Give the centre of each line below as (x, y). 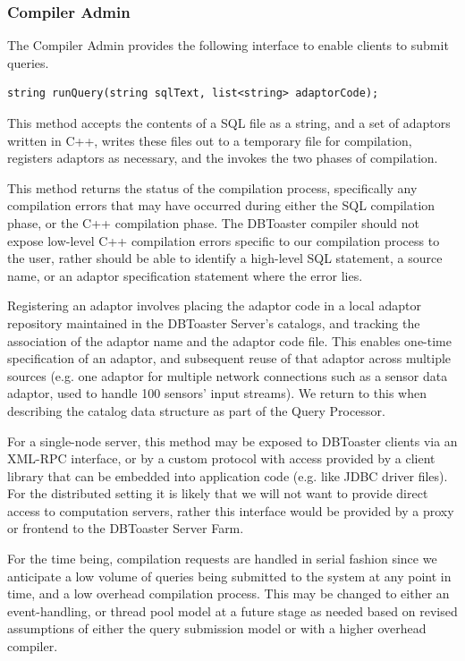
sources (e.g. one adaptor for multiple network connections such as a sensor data (228, 375)
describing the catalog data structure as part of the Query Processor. (196, 410)
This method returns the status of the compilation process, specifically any (212, 187)
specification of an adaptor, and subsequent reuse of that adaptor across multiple (229, 358)
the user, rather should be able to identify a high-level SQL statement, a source (225, 258)
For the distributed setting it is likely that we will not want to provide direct (218, 493)
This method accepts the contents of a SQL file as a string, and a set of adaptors (229, 123)
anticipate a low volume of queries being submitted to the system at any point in (229, 576)
